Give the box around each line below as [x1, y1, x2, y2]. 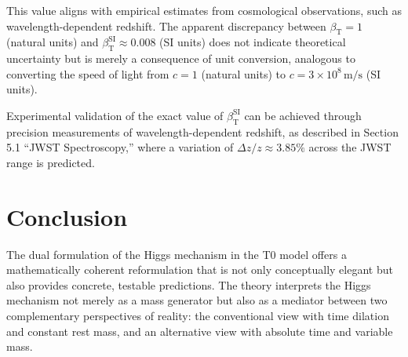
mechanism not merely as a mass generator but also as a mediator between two [6, 292, 388, 308]
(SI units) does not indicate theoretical [159, 34, 346, 50]
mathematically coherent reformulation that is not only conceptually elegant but [6, 261, 393, 278]
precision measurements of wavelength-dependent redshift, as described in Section [6, 123, 399, 140]
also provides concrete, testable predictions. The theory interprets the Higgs [6, 276, 371, 293]
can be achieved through [244, 107, 362, 123]
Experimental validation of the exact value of [6, 107, 224, 123]
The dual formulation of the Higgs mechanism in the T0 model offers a [6, 246, 347, 262]
